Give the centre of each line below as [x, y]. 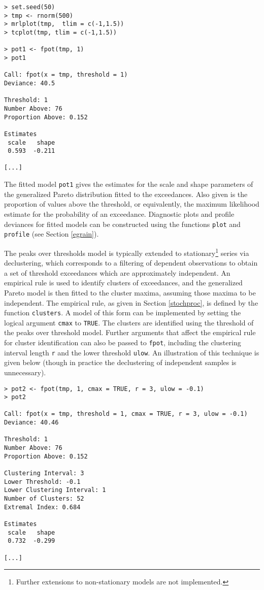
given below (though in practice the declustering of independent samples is [120, 362]
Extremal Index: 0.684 [42, 507]
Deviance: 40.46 [31, 423]
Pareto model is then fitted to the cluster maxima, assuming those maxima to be [130, 292]
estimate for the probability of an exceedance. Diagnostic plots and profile [119, 214]
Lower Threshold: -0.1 [42, 482]
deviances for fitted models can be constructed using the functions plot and [122, 224]
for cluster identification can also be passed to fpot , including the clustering [123, 342]
